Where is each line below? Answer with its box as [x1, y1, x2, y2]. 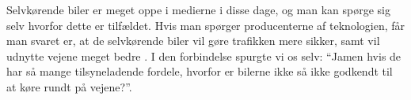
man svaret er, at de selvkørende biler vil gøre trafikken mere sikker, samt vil [6, 32, 380, 49]
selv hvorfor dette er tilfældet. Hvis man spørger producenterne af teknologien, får [6, 17, 405, 33]
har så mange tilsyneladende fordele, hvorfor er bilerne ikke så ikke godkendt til [6, 63, 393, 80]
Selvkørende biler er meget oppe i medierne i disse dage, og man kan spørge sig [6, 2, 391, 17]
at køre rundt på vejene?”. [6, 78, 132, 94]
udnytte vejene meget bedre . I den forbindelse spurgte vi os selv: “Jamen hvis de [6, 47, 401, 64]
